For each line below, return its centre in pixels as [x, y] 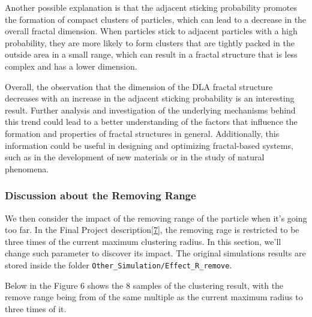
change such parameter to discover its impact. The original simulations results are [155, 253]
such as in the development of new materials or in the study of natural [135, 157]
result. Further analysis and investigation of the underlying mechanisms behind [150, 110]
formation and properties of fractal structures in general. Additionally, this [142, 133]
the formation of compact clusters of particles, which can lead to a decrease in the [156, 19]
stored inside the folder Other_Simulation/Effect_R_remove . [118, 264]
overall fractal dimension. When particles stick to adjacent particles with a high [151, 31]
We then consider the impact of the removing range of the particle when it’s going [156, 218]
